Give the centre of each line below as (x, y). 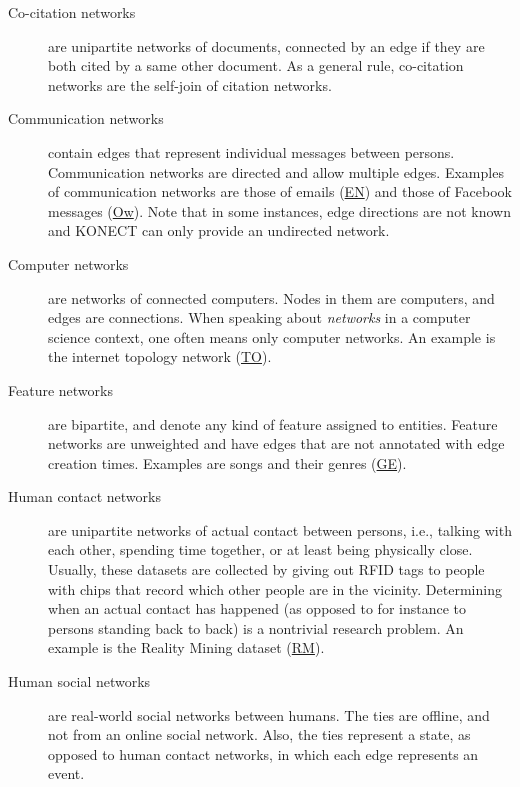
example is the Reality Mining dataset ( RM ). (186, 647)
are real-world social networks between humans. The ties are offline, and (269, 714)
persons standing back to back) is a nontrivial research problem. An (256, 627)
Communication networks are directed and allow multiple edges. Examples (276, 171)
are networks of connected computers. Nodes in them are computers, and (271, 297)
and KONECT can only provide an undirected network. (219, 230)
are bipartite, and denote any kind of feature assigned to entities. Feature (273, 423)
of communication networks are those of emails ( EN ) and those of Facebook (280, 191)
